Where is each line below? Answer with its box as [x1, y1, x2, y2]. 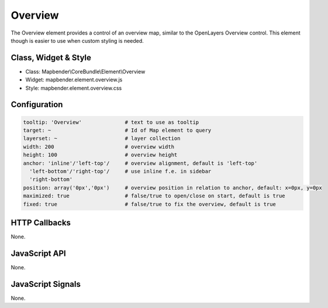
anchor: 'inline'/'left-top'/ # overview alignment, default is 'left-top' [23, 160, 258, 166]
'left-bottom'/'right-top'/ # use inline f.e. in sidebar [29, 167, 212, 174]
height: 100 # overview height [23, 152, 178, 158]
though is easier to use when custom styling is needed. [11, 37, 144, 44]
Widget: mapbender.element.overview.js [25, 76, 123, 83]
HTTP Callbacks [11, 217, 71, 228]
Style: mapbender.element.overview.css [25, 84, 122, 91]
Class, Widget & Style [11, 53, 92, 63]
